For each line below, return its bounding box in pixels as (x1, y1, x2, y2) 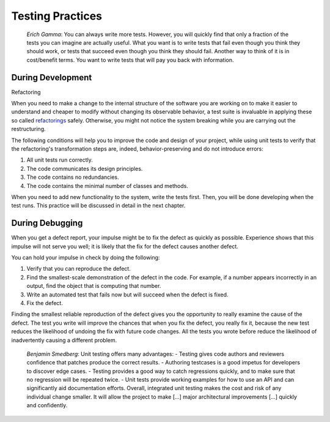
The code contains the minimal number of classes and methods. (26, 182, 189, 189)
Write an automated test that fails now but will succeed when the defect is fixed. (26, 291, 229, 298)
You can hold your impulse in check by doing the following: (11, 254, 160, 261)
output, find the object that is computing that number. (26, 282, 161, 290)
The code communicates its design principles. (26, 165, 143, 172)
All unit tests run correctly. (26, 156, 93, 164)
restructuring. (11, 126, 46, 133)
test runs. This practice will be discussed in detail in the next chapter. (11, 202, 186, 209)
